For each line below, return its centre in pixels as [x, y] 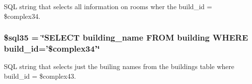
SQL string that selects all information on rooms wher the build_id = [108, 6]
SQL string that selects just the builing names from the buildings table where [119, 66]
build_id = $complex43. [40, 76]
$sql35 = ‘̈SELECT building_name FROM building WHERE [126, 37]
